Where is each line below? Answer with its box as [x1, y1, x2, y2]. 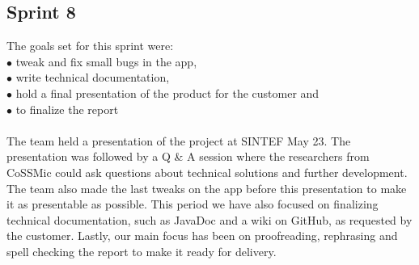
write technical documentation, [15, 69, 170, 86]
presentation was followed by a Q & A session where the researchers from [6, 148, 370, 165]
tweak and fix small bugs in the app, [15, 53, 197, 69]
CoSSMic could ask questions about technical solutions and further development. [6, 163, 408, 180]
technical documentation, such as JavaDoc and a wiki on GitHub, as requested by [6, 211, 413, 228]
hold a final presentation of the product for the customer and [15, 84, 320, 101]
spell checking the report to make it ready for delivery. [6, 242, 277, 259]
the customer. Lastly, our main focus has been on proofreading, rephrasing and [6, 227, 398, 244]
